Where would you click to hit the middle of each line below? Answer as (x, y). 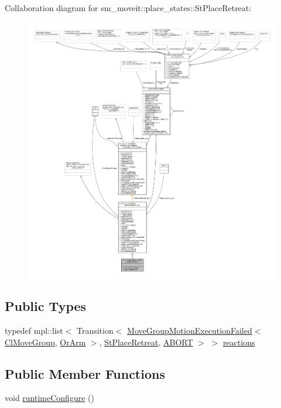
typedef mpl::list (34, 331)
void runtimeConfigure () (49, 398)
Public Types (46, 306)
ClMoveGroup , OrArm (45, 342)
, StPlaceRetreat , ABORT (146, 342)
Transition (95, 331)
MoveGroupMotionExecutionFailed (190, 331)
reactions (239, 342)
